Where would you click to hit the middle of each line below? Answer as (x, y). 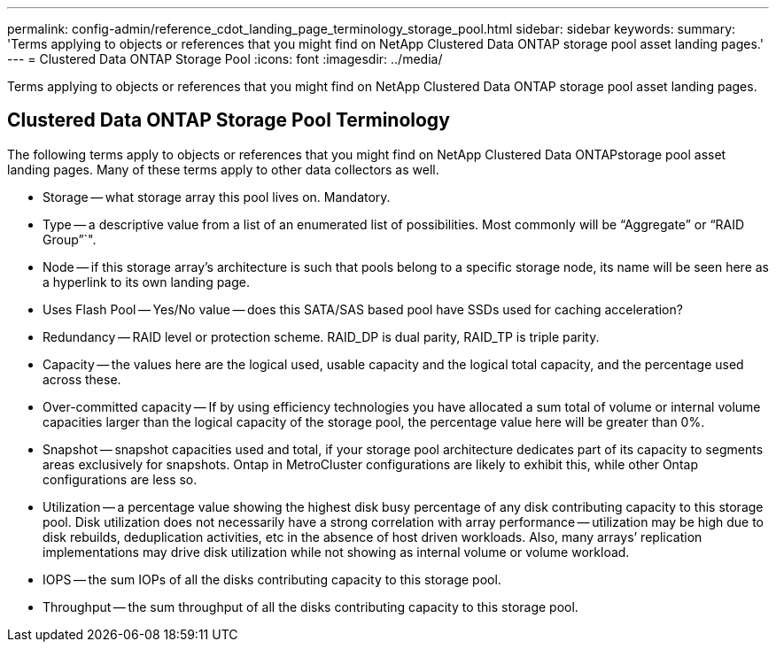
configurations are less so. (120, 479)
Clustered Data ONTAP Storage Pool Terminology (229, 120)
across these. (82, 379)
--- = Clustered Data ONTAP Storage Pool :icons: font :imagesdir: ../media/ (225, 59)
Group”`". (70, 239)
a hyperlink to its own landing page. (147, 282)
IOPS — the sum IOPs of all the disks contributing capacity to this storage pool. (272, 579)
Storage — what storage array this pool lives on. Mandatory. (217, 197)
